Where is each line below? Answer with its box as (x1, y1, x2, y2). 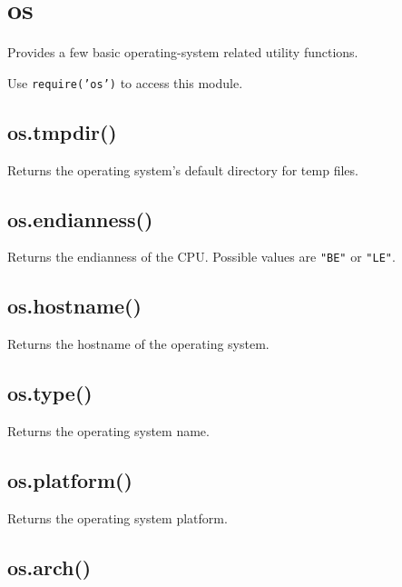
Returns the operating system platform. (7, 508, 228, 527)
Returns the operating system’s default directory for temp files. (7, 160, 358, 179)
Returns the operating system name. (7, 422, 210, 441)
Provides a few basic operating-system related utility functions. (7, 43, 358, 62)
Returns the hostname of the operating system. (7, 334, 270, 353)
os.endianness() (7, 204, 153, 233)
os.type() (7, 379, 93, 407)
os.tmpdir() (7, 117, 117, 145)
